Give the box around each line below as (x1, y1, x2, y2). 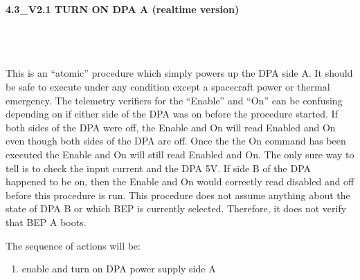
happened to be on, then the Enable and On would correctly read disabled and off (6, 174, 354, 189)
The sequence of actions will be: (6, 238, 141, 252)
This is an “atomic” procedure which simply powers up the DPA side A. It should (6, 66, 353, 80)
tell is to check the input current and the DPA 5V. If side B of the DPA (6, 160, 312, 175)
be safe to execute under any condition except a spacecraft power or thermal (6, 79, 330, 93)
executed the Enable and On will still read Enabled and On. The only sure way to (6, 147, 354, 161)
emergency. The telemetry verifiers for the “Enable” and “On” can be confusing (6, 93, 343, 107)
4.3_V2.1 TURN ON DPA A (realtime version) (6, 2, 240, 16)
